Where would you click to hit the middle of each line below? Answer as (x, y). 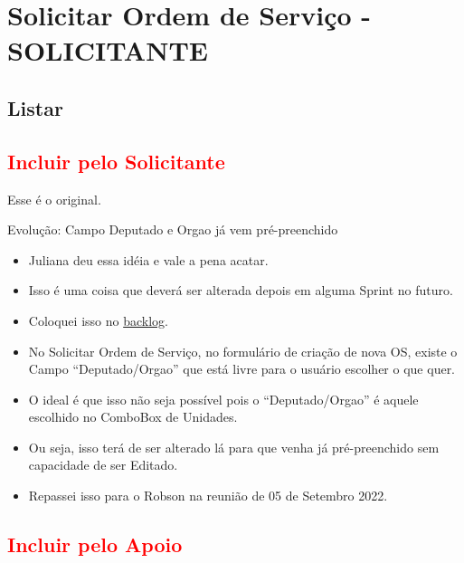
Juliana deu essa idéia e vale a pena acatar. (148, 259)
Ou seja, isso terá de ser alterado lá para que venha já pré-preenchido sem (234, 447)
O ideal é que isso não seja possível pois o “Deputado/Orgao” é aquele (223, 399)
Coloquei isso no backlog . (98, 320)
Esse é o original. (54, 199)
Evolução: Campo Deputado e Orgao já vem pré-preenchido (173, 229)
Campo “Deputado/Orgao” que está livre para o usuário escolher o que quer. (242, 369)
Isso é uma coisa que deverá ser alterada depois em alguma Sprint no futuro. (241, 290)
